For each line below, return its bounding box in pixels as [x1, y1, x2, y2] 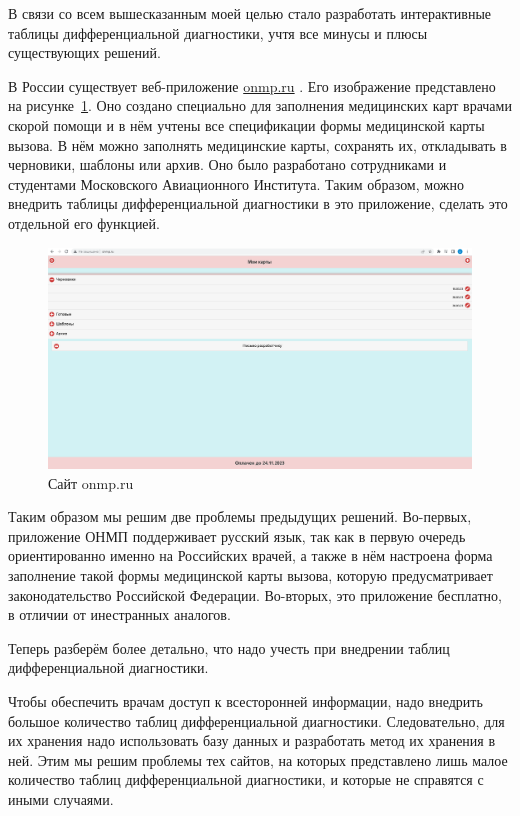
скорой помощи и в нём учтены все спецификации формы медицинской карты [8, 114, 485, 135]
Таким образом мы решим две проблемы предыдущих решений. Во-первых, [8, 506, 472, 527]
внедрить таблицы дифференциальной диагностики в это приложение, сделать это [8, 193, 508, 214]
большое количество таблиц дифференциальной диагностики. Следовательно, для [8, 710, 505, 731]
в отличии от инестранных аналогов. [8, 604, 231, 625]
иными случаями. [8, 788, 114, 809]
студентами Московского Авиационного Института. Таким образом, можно [8, 173, 464, 194]
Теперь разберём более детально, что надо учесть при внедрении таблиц [8, 637, 450, 658]
